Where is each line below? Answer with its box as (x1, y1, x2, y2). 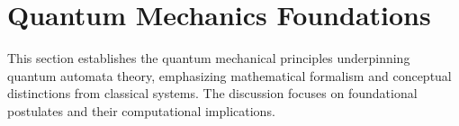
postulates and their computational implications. (7, 101, 275, 120)
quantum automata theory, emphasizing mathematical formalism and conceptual (7, 66, 452, 85)
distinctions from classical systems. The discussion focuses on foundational (7, 84, 418, 103)
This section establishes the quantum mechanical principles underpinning (7, 49, 410, 67)
